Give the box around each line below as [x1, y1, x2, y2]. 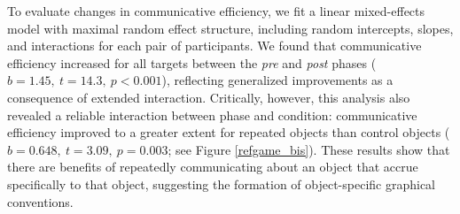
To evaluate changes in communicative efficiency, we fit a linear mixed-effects [7, 2, 425, 19]
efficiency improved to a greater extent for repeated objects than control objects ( [7, 123, 450, 141]
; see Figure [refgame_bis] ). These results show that [168, 140, 450, 158]
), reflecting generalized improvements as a [161, 71, 394, 89]
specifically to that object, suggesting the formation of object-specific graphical [7, 174, 436, 193]
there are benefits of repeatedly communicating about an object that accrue [7, 157, 418, 176]
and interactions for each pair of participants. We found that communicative [7, 36, 422, 55]
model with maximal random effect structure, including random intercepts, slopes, [7, 19, 454, 37]
